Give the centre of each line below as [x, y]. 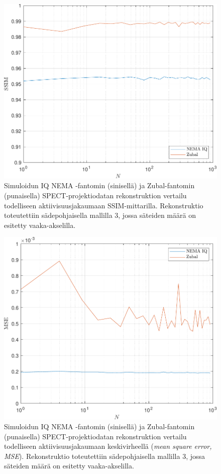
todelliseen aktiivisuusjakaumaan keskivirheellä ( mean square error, [108, 446]
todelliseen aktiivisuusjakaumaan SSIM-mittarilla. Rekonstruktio [104, 205]
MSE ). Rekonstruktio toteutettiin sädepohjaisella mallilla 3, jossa [105, 456]
